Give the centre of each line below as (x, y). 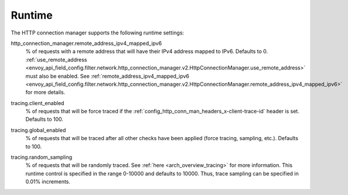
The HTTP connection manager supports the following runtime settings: (98, 33)
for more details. (45, 92)
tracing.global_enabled (38, 130)
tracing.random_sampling (42, 157)
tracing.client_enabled (37, 103)
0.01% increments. (48, 182)
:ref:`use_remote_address (56, 60)
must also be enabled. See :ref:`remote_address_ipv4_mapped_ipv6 (108, 76)
